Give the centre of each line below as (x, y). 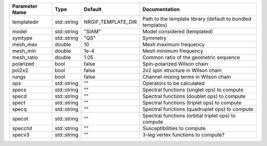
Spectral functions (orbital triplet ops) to (189, 116)
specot (20, 119)
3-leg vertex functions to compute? (184, 135)
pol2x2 (20, 70)
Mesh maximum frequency (174, 44)
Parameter (25, 6)
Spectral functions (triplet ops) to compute (192, 103)
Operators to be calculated (174, 83)
